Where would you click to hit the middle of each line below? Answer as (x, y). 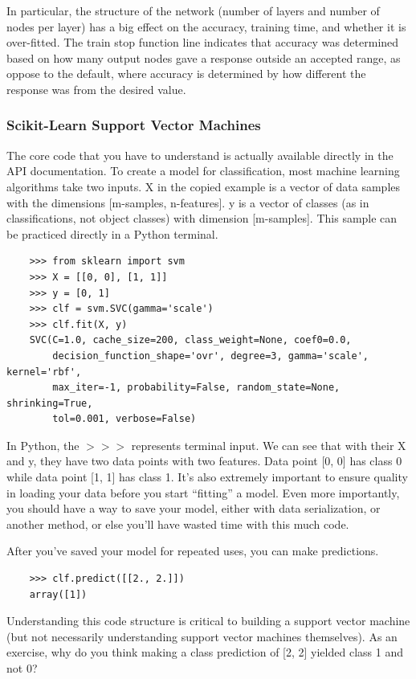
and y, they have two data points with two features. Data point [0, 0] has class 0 (204, 461)
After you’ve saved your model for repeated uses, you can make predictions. (193, 551)
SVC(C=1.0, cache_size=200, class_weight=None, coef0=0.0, (190, 340)
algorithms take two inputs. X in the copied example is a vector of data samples (204, 186)
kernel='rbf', (44, 372)
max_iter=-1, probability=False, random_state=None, (196, 388)
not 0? (22, 668)
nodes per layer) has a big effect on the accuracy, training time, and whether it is (206, 26)
